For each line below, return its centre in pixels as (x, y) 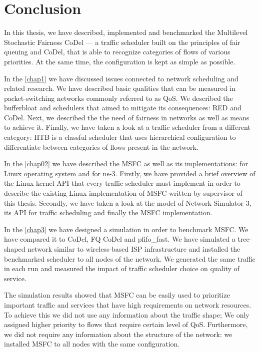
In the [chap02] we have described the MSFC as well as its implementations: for (126, 164)
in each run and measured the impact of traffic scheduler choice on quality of (122, 268)
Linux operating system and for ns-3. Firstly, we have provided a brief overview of (130, 173)
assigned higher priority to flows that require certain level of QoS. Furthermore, (126, 324)
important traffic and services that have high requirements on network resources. (128, 304)
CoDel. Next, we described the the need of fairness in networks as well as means (127, 117)
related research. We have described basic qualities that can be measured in (120, 88)
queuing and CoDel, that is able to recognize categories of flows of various (117, 52)
